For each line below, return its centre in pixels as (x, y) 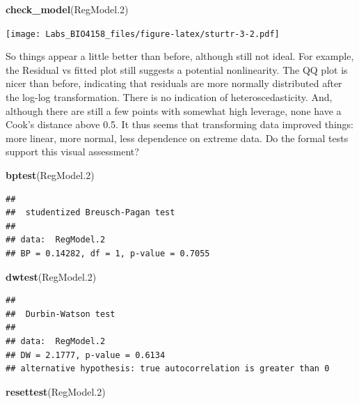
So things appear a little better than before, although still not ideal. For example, (180, 56)
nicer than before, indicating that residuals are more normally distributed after (174, 83)
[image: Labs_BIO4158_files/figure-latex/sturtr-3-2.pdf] (143, 34)
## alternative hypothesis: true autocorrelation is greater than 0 (168, 369)
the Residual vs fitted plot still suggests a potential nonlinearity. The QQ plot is (177, 69)
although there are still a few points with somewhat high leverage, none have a (174, 110)
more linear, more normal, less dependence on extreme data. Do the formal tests (177, 138)
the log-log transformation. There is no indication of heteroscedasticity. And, (169, 97)
